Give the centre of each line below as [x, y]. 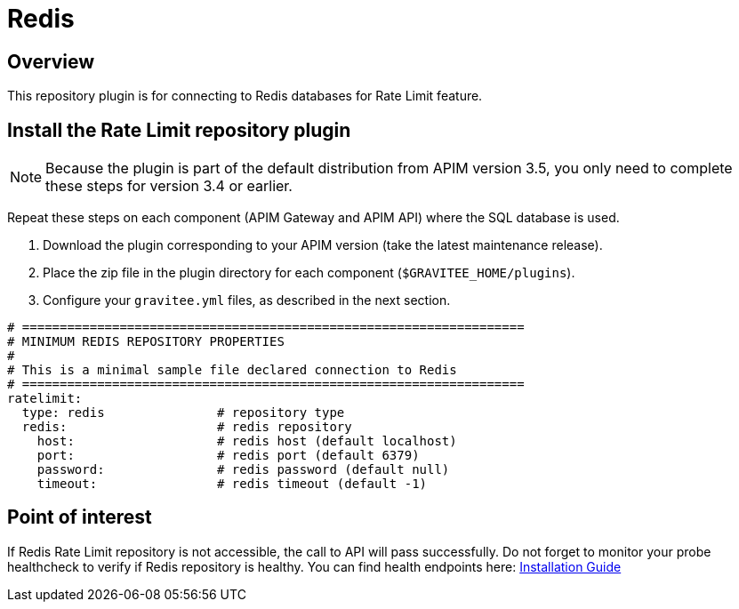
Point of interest [80, 517]
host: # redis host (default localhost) [247, 441]
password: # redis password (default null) [243, 470]
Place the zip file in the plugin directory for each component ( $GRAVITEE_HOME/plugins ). [309, 273]
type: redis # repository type [183, 413]
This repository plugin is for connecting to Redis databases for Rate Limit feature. [245, 96]
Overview [51, 61]
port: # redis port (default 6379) [228, 456]
